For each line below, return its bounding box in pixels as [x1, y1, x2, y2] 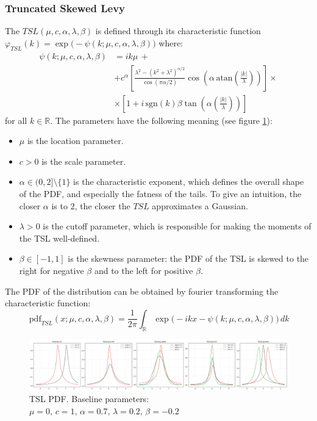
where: [158, 36, 183, 49]
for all [5, 113, 27, 126]
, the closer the [74, 199, 130, 212]
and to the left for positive [94, 264, 193, 277]
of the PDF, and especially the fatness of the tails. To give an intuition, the [19, 187, 302, 200]
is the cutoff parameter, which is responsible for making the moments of [43, 220, 312, 232]
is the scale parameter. [41, 154, 126, 167]
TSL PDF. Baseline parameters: [29, 392, 149, 405]
